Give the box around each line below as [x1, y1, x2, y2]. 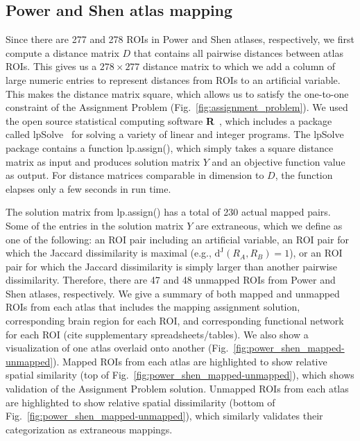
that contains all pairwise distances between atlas [133, 45, 343, 60]
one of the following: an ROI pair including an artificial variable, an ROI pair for [6, 232, 349, 246]
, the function [275, 168, 333, 182]
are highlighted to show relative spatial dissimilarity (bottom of [6, 395, 275, 409]
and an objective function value [212, 154, 345, 168]
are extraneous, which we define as [195, 218, 343, 232]
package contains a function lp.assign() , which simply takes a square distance [6, 140, 334, 155]
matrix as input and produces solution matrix [6, 154, 200, 168]
